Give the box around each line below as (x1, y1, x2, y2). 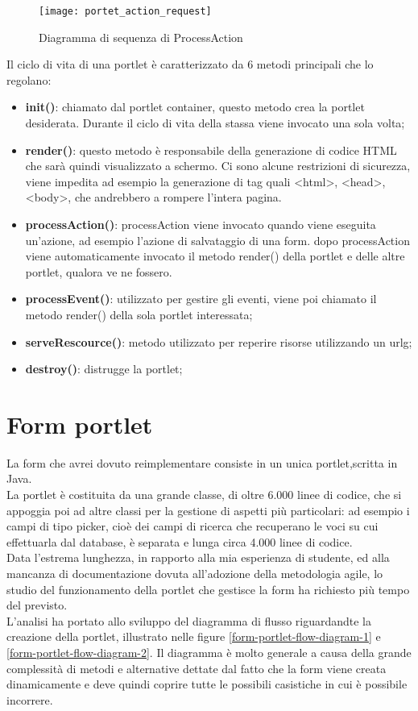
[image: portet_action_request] (39, 6, 212, 17)
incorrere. (6, 691, 53, 708)
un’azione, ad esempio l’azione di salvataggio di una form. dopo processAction (25, 231, 410, 248)
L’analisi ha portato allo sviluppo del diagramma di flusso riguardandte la (6, 612, 372, 629)
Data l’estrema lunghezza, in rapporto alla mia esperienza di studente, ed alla (6, 549, 390, 566)
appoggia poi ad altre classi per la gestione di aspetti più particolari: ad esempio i (6, 501, 410, 518)
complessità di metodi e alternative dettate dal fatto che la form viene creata (6, 659, 387, 676)
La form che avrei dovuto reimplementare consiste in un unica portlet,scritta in (6, 454, 398, 471)
